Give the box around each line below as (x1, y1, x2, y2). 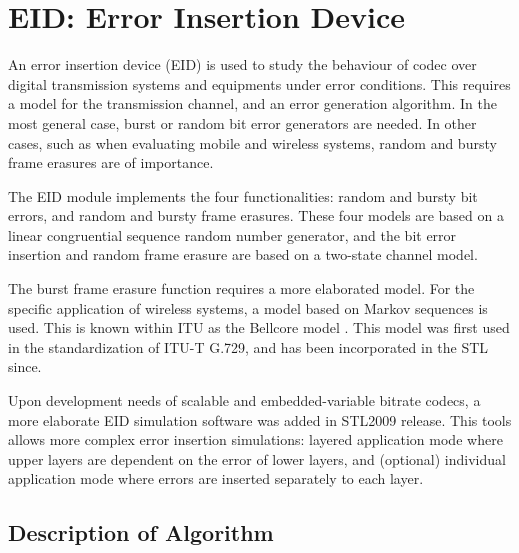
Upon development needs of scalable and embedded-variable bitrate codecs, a (8, 390, 481, 411)
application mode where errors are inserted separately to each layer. (8, 468, 424, 489)
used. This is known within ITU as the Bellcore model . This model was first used (8, 317, 510, 338)
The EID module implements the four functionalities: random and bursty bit (8, 185, 478, 206)
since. (8, 356, 42, 377)
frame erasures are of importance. (8, 152, 214, 173)
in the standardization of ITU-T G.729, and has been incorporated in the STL (8, 336, 489, 357)
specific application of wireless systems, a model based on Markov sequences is (8, 297, 488, 318)
